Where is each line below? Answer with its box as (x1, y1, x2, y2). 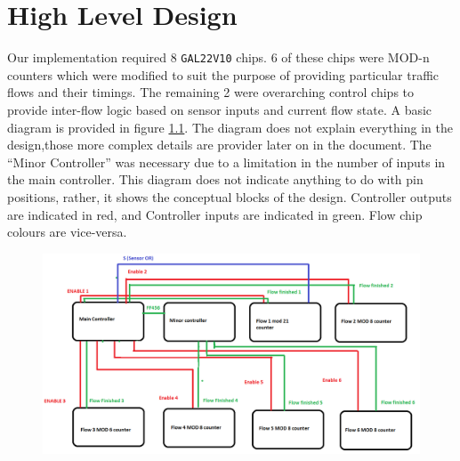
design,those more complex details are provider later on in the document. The (7, 135, 432, 154)
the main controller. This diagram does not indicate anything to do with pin (7, 170, 424, 189)
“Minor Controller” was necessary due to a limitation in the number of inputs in (7, 152, 446, 171)
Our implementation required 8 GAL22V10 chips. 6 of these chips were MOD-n (7, 48, 430, 67)
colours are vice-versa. (7, 222, 127, 241)
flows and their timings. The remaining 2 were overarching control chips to (7, 83, 415, 101)
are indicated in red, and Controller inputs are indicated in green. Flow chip (7, 205, 423, 223)
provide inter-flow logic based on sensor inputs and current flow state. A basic (7, 100, 432, 118)
